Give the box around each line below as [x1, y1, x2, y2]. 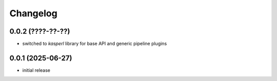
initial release [22, 67, 51, 73]
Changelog [9, 8, 57, 19]
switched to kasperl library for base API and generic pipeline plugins [22, 41, 167, 47]
